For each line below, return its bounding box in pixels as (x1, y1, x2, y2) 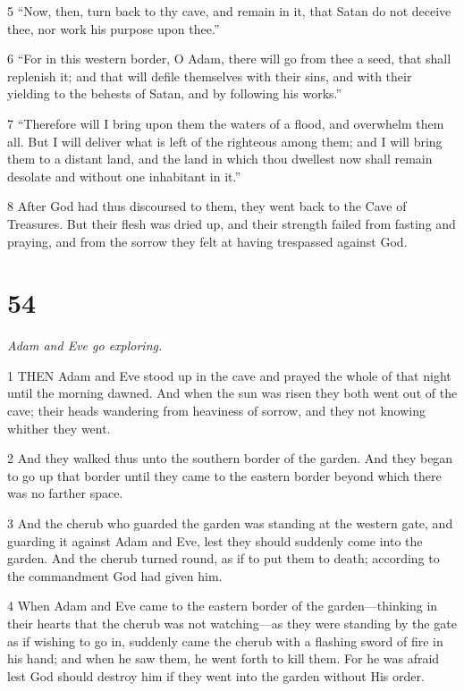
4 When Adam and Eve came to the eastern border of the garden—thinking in (7, 596, 438, 615)
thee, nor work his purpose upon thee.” (7, 19, 220, 38)
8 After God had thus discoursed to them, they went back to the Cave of (7, 197, 407, 215)
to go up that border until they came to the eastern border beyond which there (7, 466, 442, 485)
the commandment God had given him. (7, 566, 223, 585)
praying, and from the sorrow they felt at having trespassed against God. (7, 232, 408, 250)
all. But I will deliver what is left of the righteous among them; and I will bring (7, 131, 443, 150)
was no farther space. (7, 484, 123, 502)
